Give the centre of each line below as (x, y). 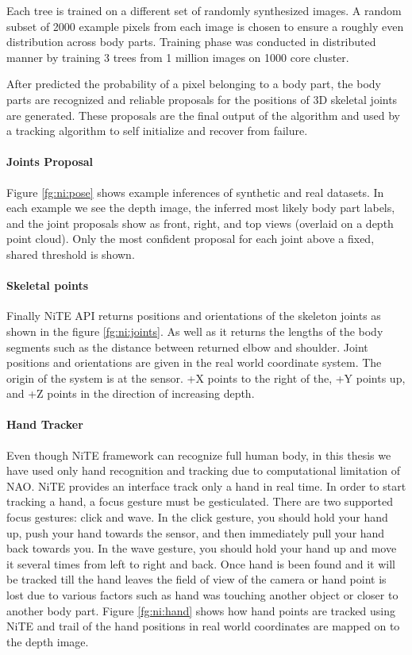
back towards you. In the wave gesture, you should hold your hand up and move (202, 548)
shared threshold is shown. (71, 254)
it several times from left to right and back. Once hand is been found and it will (201, 563)
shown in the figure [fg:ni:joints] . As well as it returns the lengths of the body (195, 331)
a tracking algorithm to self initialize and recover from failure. (157, 131)
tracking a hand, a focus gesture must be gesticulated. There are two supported (200, 501)
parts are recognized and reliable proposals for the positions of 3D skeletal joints (202, 99)
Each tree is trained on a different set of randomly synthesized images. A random (204, 10)
